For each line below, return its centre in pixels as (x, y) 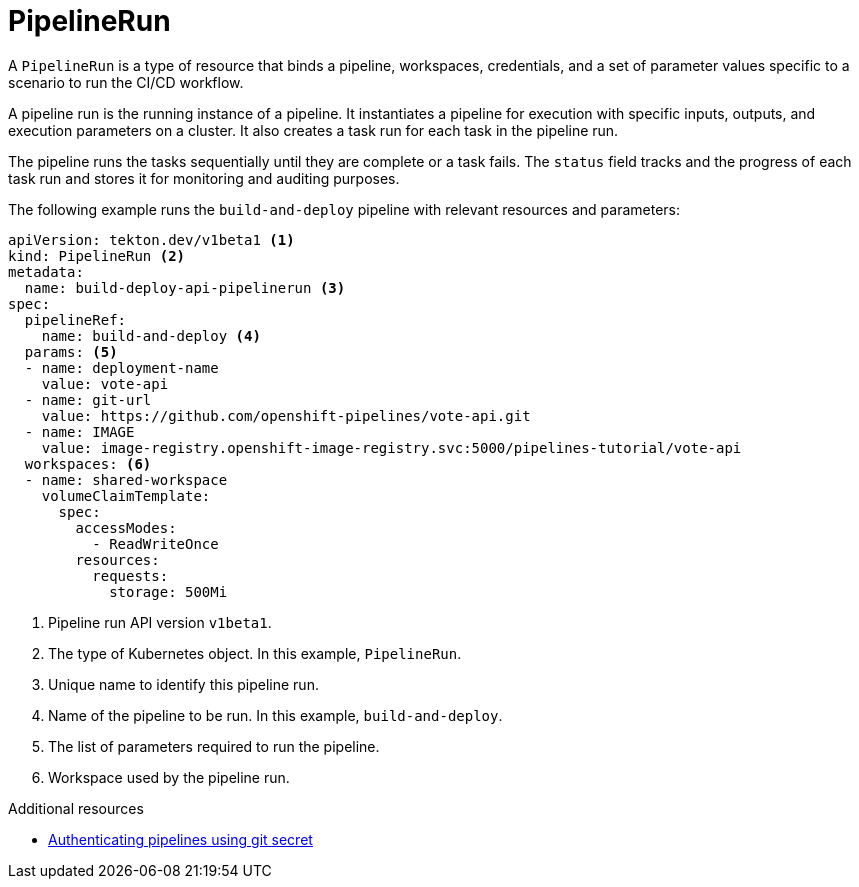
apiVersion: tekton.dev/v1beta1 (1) (151, 239)
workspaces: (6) (88, 463)
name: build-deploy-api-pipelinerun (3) (185, 287)
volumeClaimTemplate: (126, 495)
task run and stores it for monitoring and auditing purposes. (204, 178)
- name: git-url (88, 399)
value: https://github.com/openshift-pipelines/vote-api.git (286, 415)
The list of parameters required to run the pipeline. (214, 746)
